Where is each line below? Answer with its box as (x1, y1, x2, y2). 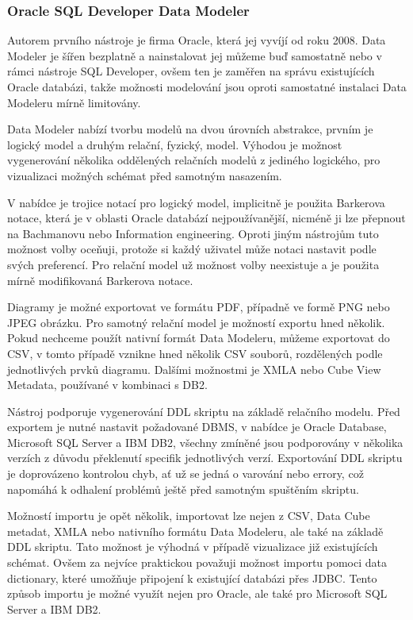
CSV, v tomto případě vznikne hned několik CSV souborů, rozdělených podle (7, 345, 383, 361)
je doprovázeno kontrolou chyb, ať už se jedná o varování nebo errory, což (7, 465, 364, 482)
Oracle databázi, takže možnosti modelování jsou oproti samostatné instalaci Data (7, 79, 407, 94)
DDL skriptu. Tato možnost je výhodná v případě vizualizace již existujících (7, 538, 378, 555)
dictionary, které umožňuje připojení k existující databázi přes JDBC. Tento (7, 569, 377, 586)
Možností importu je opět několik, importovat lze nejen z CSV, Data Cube (7, 507, 370, 524)
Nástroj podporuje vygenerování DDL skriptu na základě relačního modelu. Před (7, 402, 400, 419)
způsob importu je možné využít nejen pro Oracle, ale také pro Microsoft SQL (7, 585, 388, 602)
